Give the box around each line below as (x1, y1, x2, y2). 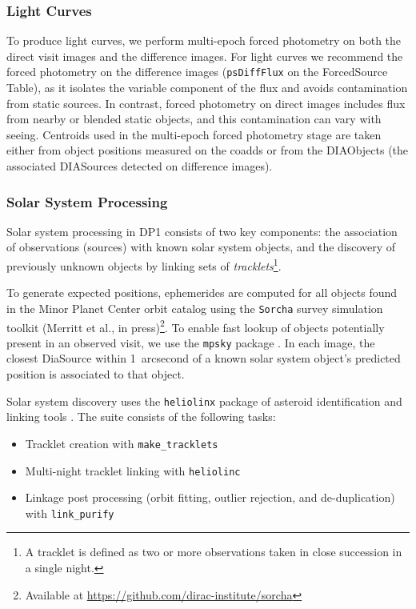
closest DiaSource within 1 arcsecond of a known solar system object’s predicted (6, 350, 401, 367)
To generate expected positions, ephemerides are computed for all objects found (6, 284, 398, 301)
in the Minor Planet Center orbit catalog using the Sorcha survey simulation (6, 299, 383, 316)
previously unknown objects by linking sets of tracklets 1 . (6, 255, 282, 274)
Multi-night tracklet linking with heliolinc (25, 462, 241, 479)
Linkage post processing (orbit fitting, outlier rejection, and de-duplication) (25, 489, 395, 506)
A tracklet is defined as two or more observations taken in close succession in (25, 543, 402, 560)
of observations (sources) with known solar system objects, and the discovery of (6, 238, 396, 255)
